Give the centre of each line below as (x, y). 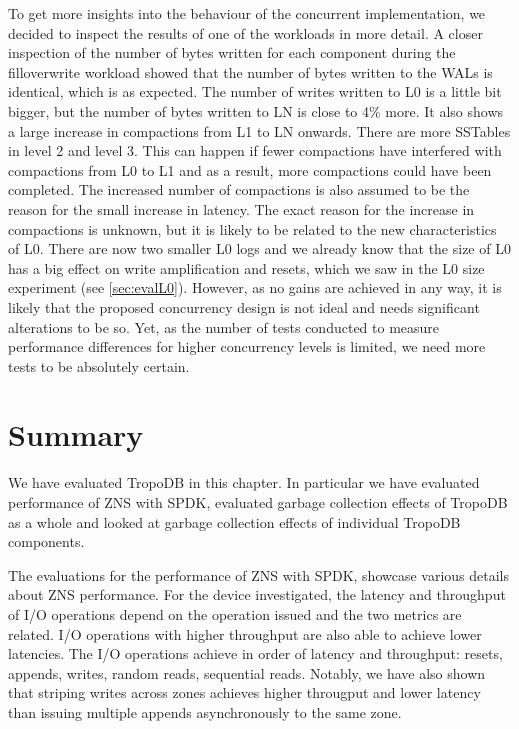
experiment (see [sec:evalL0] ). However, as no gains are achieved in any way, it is (255, 287)
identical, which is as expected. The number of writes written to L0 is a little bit (255, 91)
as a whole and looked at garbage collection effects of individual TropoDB (234, 521)
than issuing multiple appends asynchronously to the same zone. (205, 711)
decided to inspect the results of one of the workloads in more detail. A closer (245, 32)
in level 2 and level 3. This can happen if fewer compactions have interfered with (255, 150)
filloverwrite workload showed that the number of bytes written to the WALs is (250, 71)
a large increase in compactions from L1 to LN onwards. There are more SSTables (259, 130)
